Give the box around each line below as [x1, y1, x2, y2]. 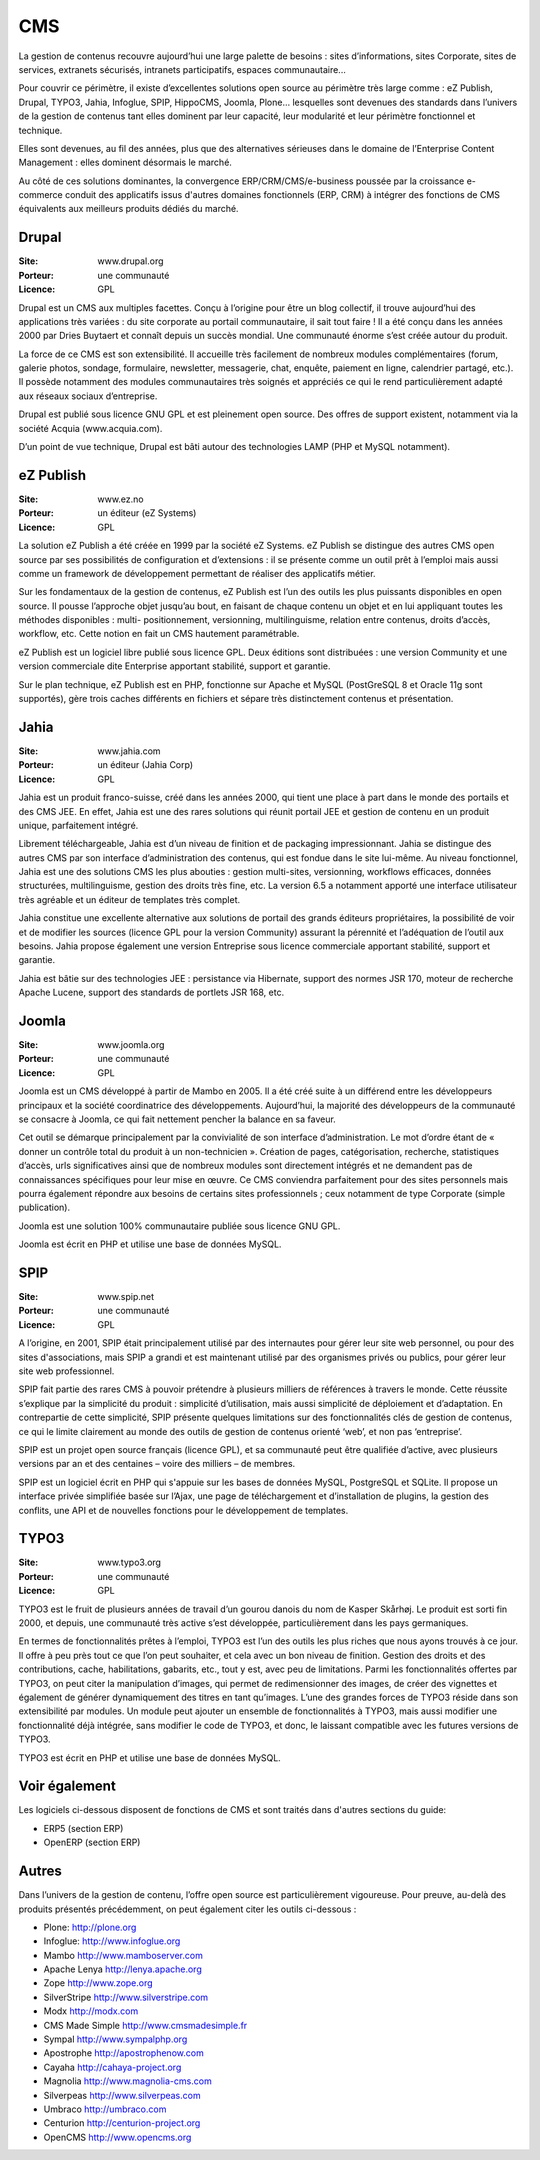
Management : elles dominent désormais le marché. [18, 156, 232, 169]
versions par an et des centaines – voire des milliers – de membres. [18, 1458, 296, 1470]
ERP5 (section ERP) [43, 1822, 124, 1834]
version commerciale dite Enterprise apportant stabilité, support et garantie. [18, 660, 331, 672]
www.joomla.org [97, 1039, 165, 1051]
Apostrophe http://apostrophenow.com [43, 2047, 204, 2059]
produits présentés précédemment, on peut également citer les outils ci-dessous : [18, 1903, 357, 1915]
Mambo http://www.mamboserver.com [43, 1949, 204, 1961]
